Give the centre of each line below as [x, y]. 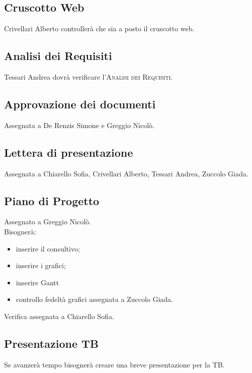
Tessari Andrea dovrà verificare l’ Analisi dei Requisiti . [89, 77]
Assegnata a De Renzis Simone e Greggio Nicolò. [79, 125]
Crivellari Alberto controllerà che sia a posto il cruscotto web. [99, 28]
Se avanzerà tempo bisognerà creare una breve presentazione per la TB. [114, 364]
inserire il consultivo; [48, 248]
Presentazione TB [52, 343]
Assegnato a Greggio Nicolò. [48, 222]
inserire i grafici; [41, 265]
